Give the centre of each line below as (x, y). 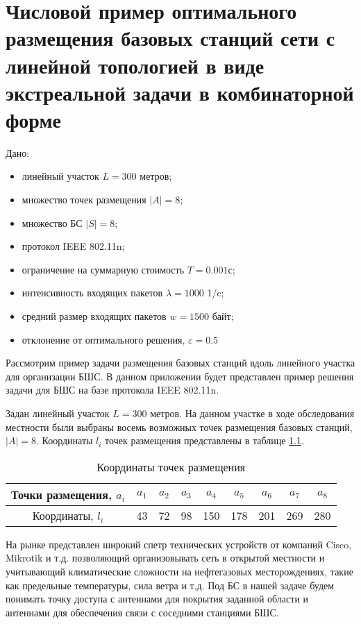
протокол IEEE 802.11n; (73, 246)
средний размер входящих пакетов (94, 316)
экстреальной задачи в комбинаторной (180, 92)
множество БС (52, 222)
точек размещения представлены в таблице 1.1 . (204, 440)
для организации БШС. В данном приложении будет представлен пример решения (180, 376)
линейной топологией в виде (135, 65)
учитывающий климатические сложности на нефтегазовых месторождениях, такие (179, 571)
